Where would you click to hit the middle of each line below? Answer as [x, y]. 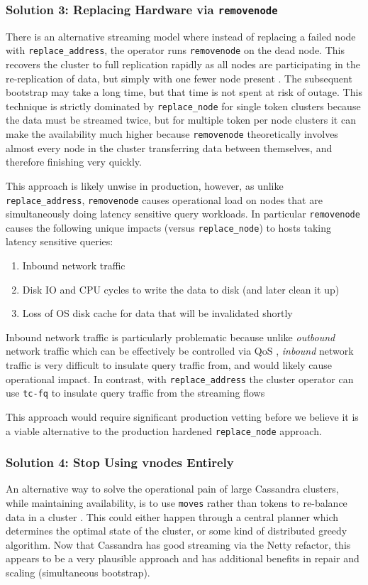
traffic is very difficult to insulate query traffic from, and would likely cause [169, 365]
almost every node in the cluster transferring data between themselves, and [169, 147]
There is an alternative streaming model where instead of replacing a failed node [181, 36]
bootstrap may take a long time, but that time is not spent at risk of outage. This [184, 92]
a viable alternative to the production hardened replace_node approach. [164, 430]
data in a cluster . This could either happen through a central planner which [172, 516]
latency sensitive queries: [60, 241]
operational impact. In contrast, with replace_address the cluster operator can [180, 379]
